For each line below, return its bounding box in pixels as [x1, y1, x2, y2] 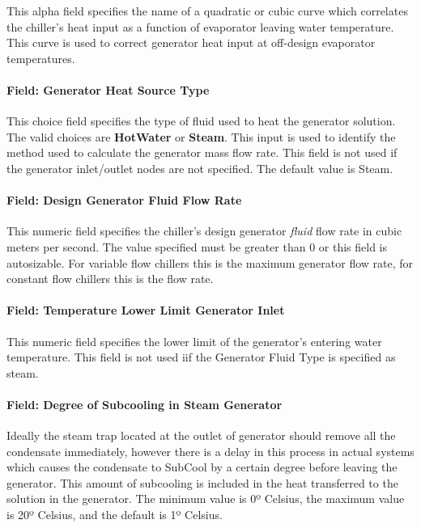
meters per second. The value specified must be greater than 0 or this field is [6, 238, 387, 255]
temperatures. [6, 49, 75, 66]
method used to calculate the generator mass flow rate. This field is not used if [6, 144, 398, 161]
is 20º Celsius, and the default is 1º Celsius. [6, 506, 223, 523]
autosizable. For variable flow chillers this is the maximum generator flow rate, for [6, 254, 414, 271]
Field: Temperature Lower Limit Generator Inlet [6, 302, 285, 319]
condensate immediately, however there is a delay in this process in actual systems [6, 442, 415, 459]
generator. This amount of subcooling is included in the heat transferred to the [6, 474, 398, 491]
